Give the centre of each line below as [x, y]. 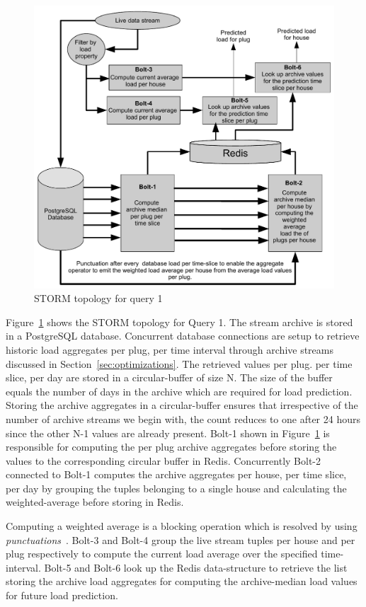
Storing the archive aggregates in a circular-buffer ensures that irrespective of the [182, 405]
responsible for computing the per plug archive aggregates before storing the [171, 447]
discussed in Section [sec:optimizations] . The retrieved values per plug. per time [179, 363]
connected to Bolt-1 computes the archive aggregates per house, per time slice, [176, 474]
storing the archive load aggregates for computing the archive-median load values [182, 581]
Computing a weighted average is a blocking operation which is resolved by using [182, 526]
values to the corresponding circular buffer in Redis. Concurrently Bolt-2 [164, 460]
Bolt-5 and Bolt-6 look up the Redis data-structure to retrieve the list [196, 567]
